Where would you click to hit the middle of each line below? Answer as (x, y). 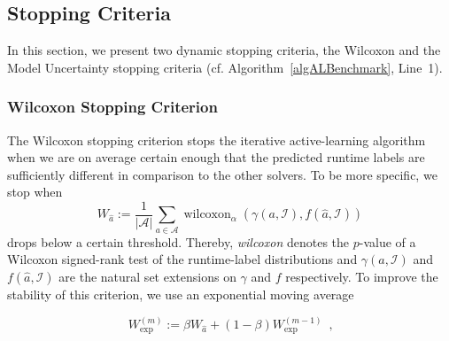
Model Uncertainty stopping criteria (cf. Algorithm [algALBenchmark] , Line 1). (225, 67)
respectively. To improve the (362, 276)
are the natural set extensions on (147, 276)
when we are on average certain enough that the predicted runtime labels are (216, 157)
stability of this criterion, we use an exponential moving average (181, 294)
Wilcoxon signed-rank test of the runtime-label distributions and (182, 259)
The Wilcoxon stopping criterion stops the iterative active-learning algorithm (217, 139)
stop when (35, 192)
